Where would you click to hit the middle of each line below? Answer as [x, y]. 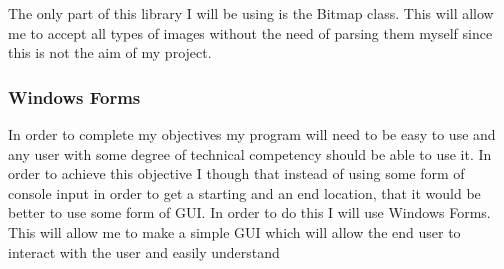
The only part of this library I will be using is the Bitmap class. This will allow [251, 13]
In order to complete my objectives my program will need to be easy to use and [252, 134]
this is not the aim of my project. [110, 52]
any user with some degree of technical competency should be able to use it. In [250, 153]
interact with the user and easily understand [144, 251]
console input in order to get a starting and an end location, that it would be [244, 192]
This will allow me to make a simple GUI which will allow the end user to [234, 231]
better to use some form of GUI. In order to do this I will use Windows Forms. [249, 212]
